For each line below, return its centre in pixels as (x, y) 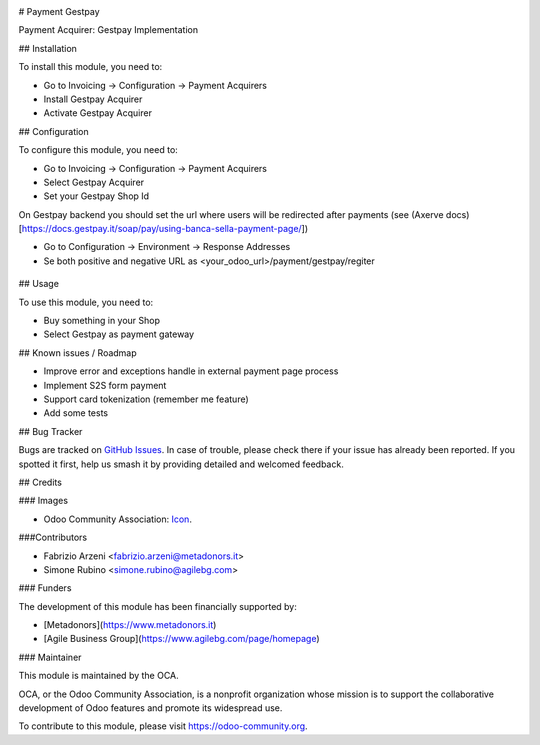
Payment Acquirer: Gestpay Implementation (108, 30)
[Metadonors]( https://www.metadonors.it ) (130, 625)
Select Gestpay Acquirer (94, 182)
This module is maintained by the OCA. (98, 676)
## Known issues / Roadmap (77, 352)
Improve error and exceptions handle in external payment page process (191, 371)
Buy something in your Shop (101, 321)
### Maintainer (50, 657)
